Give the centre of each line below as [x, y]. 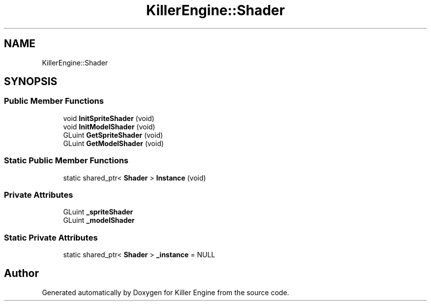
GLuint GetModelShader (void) [113, 143]
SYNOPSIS [31, 82]
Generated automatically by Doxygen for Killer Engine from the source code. [166, 292]
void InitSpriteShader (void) [109, 118]
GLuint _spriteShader [98, 212]
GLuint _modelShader [99, 220]
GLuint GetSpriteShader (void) [113, 135]
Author [21, 274]
